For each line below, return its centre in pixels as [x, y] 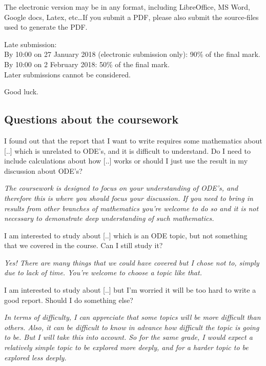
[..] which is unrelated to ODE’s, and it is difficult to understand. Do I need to [127, 150]
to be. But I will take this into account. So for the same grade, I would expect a [128, 337]
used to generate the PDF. [46, 27]
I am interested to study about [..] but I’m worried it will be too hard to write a [130, 290]
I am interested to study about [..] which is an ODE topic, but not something [126, 235]
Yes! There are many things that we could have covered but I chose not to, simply [132, 262]
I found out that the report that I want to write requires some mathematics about [133, 140]
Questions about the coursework [91, 119]
